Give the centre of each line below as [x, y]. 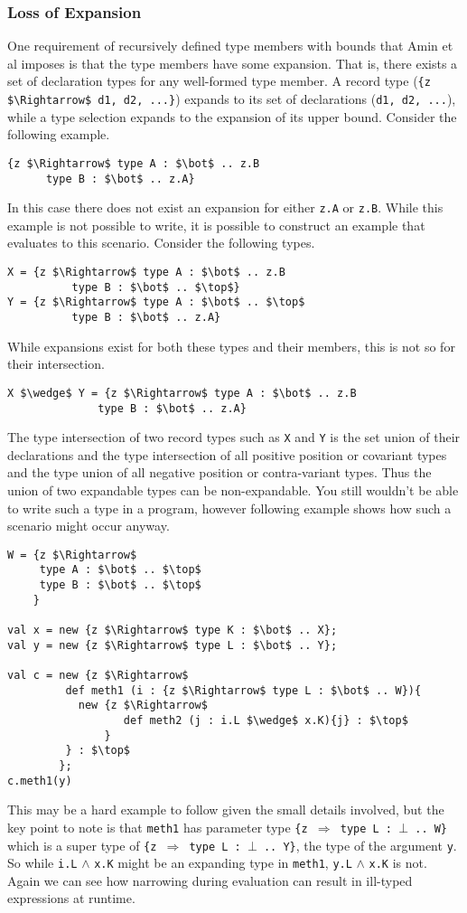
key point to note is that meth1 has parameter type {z [158, 827]
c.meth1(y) [40, 781]
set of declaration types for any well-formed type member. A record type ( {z [219, 81]
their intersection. [56, 364]
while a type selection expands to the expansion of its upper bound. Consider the [232, 116]
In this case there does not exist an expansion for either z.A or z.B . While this [225, 207]
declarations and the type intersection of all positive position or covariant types [227, 454]
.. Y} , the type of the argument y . [360, 845]
